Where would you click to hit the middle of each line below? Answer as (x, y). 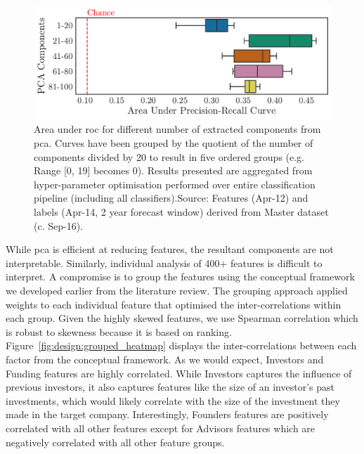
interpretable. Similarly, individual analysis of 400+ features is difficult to (164, 262)
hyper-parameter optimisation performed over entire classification (175, 184)
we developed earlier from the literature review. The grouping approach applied (177, 291)
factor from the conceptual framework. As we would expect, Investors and (165, 359)
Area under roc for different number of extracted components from (177, 129)
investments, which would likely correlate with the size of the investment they (173, 400)
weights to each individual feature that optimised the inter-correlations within (174, 304)
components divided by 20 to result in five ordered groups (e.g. (169, 156)
